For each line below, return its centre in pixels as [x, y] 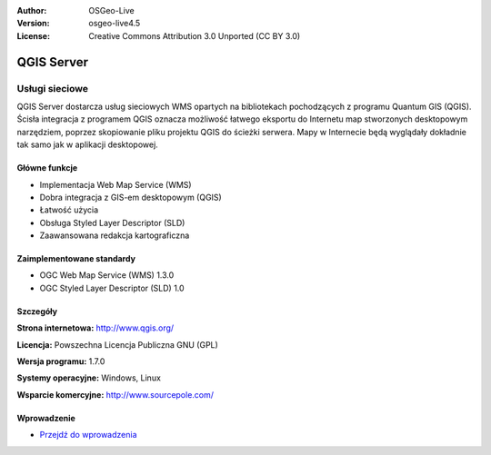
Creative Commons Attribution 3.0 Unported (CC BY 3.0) [195, 35]
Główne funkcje [47, 168]
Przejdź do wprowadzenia [88, 435]
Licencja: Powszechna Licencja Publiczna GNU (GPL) [117, 344]
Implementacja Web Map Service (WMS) [115, 184]
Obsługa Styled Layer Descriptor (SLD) [112, 223]
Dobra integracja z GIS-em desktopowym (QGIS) [130, 197]
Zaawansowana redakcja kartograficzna [115, 235]
